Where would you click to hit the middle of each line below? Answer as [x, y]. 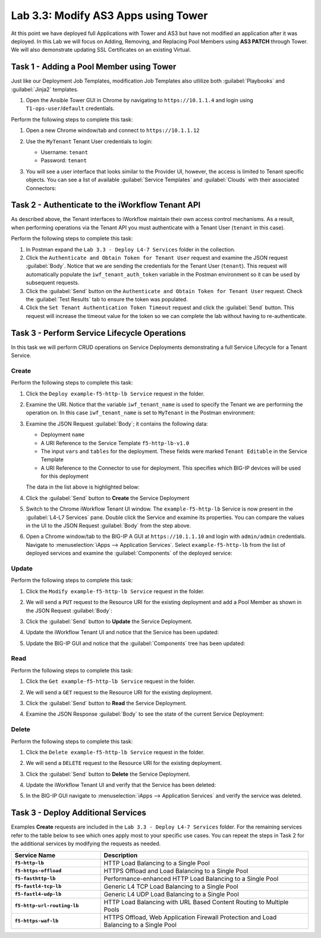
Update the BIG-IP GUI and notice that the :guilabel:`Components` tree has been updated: [136, 643]
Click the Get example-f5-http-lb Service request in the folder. [111, 681]
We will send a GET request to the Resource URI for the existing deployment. [119, 692]
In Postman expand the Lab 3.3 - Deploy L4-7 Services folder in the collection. [131, 249]
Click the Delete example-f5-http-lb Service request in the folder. [115, 752]
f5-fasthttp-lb [35, 879]
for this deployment [64, 476]
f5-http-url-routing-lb [47, 906]
